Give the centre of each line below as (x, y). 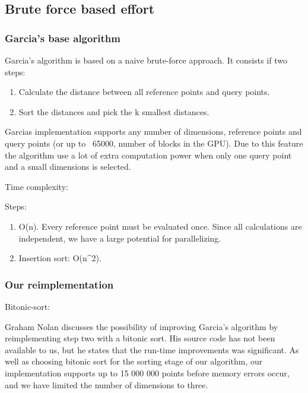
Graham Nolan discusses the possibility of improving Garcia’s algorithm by (142, 326)
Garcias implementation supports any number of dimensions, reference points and (153, 131)
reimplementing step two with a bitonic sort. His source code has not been (140, 338)
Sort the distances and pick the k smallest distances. (114, 111)
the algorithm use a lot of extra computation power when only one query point (148, 155)
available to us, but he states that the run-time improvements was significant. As (152, 349)
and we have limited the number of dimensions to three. (107, 384)
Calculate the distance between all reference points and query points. (144, 92)
